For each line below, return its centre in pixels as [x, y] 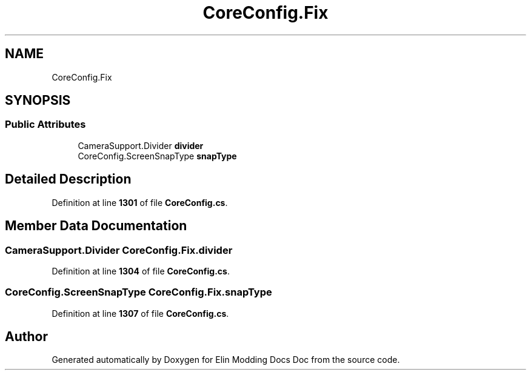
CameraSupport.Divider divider [141, 145]
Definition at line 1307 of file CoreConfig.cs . [140, 313]
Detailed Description [68, 179]
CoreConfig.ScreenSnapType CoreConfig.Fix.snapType [139, 292]
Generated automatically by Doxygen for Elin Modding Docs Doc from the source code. [226, 360]
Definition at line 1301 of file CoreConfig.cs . [140, 202]
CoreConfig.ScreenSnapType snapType [157, 156]
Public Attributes [45, 124]
